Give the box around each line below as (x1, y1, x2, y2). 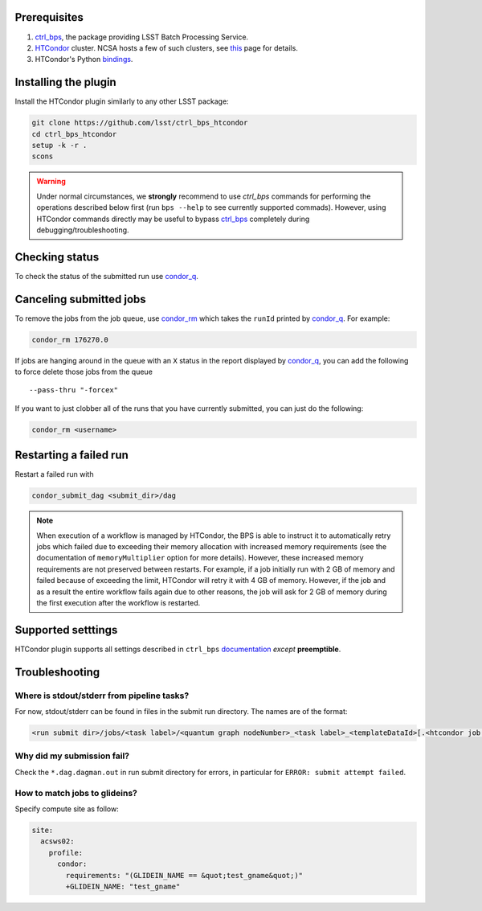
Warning (36, 177, 66, 187)
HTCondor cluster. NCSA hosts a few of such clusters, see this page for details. (35, 43, 299, 52)
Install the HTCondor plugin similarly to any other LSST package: (14, 96, 229, 106)
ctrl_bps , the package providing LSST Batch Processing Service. (35, 32, 249, 42)
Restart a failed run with (14, 470, 94, 479)
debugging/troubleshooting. (36, 225, 129, 235)
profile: (48, 848, 84, 857)
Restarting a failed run (14, 449, 129, 462)
